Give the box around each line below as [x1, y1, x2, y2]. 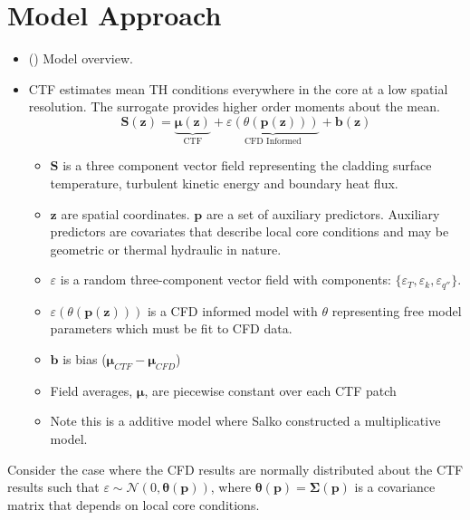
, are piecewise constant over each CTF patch [144, 380, 397, 400]
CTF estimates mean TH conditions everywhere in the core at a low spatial [28, 79, 448, 98]
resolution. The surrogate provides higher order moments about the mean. [28, 97, 440, 116]
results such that [7, 477, 100, 496]
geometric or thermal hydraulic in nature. [50, 239, 282, 258]
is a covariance [354, 477, 436, 496]
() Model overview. [28, 49, 133, 68]
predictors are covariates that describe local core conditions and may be [50, 222, 449, 241]
